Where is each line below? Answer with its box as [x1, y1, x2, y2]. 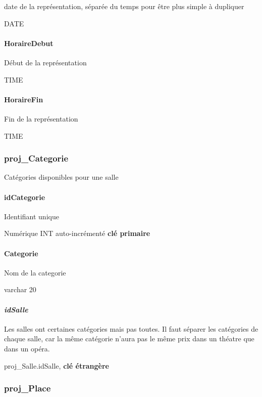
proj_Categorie [4, 152, 69, 165]
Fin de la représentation [4, 113, 78, 124]
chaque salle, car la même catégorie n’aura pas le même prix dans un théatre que [4, 333, 254, 344]
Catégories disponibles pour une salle [4, 172, 119, 182]
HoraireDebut [4, 37, 54, 48]
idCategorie [4, 191, 45, 202]
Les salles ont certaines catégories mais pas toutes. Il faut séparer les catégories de [4, 323, 258, 334]
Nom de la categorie [4, 267, 66, 277]
